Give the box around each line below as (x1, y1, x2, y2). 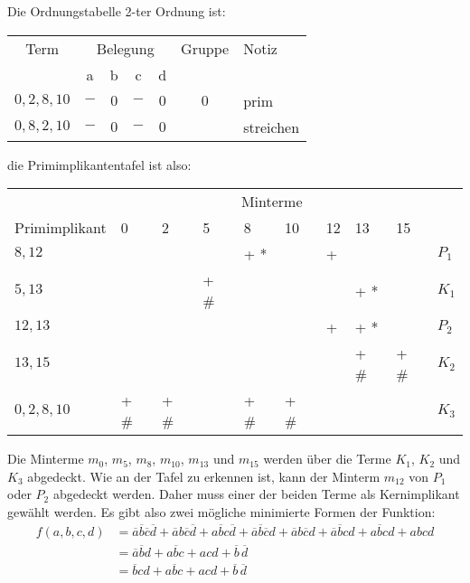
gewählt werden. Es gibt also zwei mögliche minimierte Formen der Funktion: (7, 502, 436, 521)
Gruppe (181, 37, 230, 59)
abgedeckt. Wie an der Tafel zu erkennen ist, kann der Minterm (27, 466, 381, 485)
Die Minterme (7, 449, 84, 468)
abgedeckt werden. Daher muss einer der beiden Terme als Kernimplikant (52, 484, 460, 503)
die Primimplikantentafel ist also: (7, 155, 192, 174)
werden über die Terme (263, 449, 391, 468)
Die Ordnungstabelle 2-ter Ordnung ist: (7, 2, 226, 20)
